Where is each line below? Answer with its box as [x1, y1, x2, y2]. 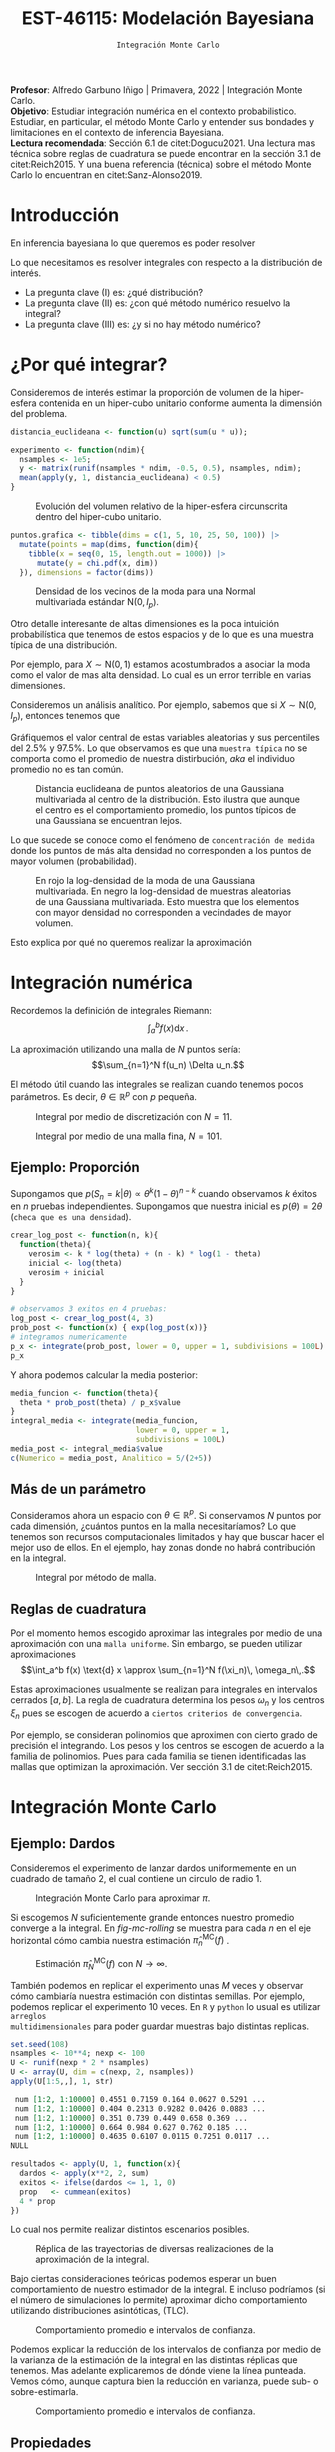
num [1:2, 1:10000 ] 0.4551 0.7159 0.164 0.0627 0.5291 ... [14, 2094, 267, 2104]
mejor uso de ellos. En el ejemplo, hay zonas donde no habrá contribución [10, 1542, 316, 1554]
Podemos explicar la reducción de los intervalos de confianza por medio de [10, 2343, 322, 2356]
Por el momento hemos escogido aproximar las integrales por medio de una [10, 1627, 323, 1639]
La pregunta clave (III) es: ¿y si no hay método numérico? [24, 318, 262, 330]
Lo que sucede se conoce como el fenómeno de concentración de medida [10, 834, 315, 846]
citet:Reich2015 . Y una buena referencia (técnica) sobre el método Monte [10, 158, 312, 170]
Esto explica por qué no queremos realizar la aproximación [10, 937, 253, 949]
